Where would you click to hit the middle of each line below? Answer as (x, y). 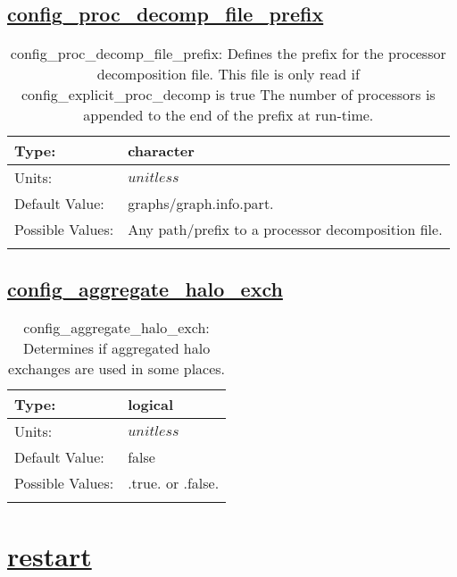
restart (50, 555)
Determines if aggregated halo (116, 348)
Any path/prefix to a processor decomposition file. (285, 230)
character (161, 151)
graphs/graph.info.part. (201, 204)
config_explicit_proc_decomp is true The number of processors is (228, 95)
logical (150, 405)
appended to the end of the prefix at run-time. (228, 115)
